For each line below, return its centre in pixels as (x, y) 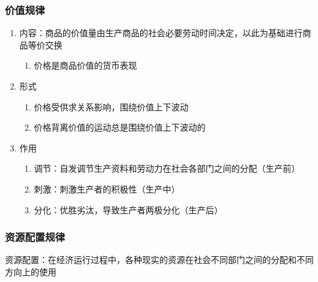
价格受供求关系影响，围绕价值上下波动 (111, 106)
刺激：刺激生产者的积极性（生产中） (107, 189)
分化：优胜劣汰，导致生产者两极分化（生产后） (128, 209)
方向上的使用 (31, 271)
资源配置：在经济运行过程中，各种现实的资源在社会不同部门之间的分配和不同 (159, 260)
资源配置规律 (35, 237)
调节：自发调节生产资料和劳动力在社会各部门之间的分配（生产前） (167, 168)
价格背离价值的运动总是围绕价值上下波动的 (120, 127)
